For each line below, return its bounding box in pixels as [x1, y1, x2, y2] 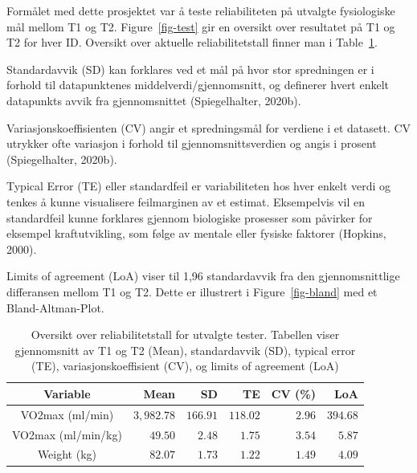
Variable [43, 385, 91, 402]
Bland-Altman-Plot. [6, 299, 104, 316]
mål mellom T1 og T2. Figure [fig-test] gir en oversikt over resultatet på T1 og [6, 18, 395, 35]
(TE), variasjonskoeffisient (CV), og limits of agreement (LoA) [31, 357, 339, 374]
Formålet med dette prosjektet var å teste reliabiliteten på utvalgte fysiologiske [6, 2, 395, 18]
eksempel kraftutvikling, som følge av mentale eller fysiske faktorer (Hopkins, [6, 225, 386, 242]
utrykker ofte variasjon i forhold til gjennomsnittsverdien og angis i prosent [6, 135, 377, 152]
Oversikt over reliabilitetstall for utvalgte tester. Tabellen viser [31, 326, 340, 343]
